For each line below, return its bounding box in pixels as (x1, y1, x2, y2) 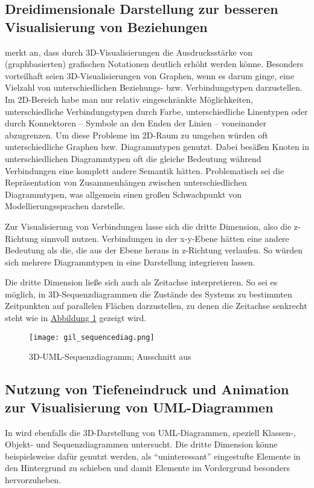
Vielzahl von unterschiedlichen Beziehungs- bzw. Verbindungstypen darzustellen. (5, 81, 303, 94)
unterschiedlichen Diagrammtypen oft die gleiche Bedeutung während (5, 152, 261, 164)
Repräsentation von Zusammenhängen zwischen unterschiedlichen (5, 176, 247, 189)
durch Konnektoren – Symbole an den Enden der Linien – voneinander (5, 117, 267, 129)
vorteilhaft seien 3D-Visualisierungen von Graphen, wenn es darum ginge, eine (5, 69, 295, 82)
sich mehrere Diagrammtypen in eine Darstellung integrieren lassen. (5, 255, 255, 268)
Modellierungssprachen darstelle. (5, 200, 126, 212)
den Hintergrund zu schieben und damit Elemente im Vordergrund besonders (5, 461, 290, 474)
